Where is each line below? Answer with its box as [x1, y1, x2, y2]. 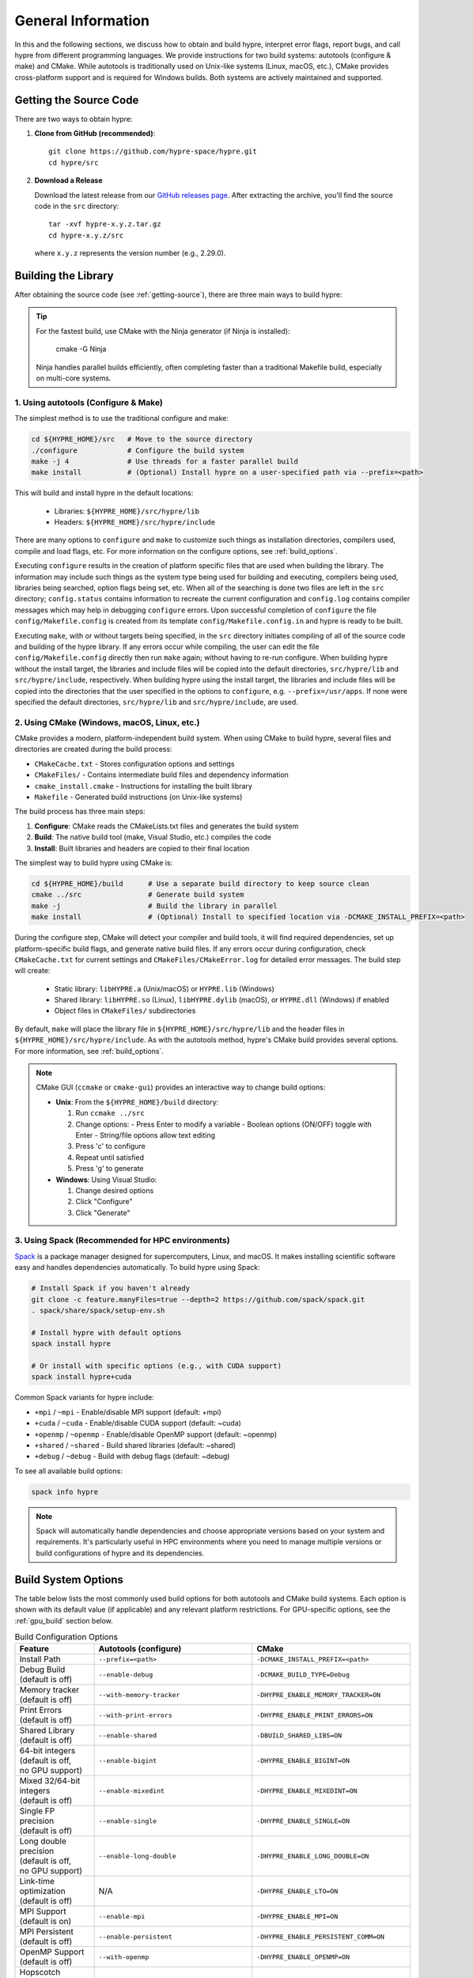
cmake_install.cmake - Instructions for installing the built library [34, 781, 253, 790]
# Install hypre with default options [31, 1328, 182, 1337]
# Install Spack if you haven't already [31, 1284, 190, 1293]
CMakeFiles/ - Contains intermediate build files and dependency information [34, 770, 289, 779]
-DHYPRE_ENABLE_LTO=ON [256, 1887, 339, 1895]
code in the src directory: [34, 201, 119, 210]
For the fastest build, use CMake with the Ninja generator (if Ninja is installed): [36, 326, 290, 335]
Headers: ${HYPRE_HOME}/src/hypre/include [54, 517, 216, 527]
